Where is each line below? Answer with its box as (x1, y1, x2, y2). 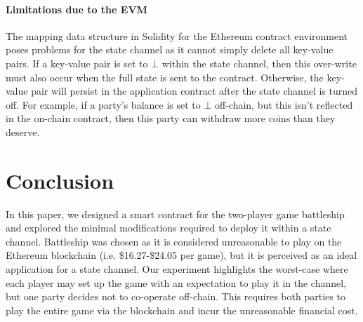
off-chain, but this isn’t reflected (214, 97, 353, 112)
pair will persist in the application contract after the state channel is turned (31, 83, 358, 98)
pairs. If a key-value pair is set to (6, 55, 148, 70)
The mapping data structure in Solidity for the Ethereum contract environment (6, 28, 348, 43)
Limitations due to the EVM (6, 1, 147, 16)
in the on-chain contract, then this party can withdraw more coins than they (6, 111, 336, 126)
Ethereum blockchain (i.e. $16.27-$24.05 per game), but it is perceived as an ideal (6, 248, 357, 262)
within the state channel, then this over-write (161, 55, 357, 70)
